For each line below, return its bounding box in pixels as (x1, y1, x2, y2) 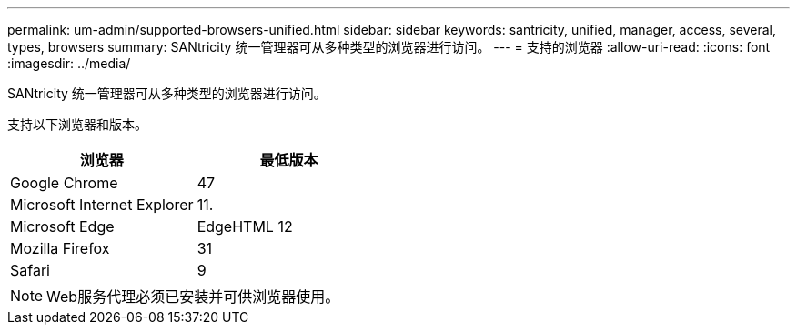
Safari (10, 261, 50, 279)
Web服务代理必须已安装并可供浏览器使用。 (46, 287, 340, 306)
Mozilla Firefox (10, 239, 110, 257)
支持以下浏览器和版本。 (7, 116, 147, 132)
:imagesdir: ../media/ (7, 55, 131, 71)
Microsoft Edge (10, 217, 115, 236)
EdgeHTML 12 (197, 217, 293, 236)
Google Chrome (10, 174, 118, 192)
